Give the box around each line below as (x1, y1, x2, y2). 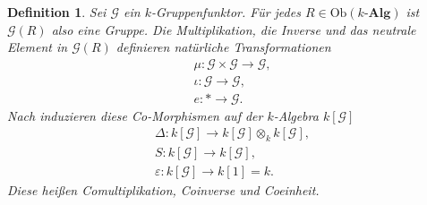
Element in (7, 38, 68, 56)
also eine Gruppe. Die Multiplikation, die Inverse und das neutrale (51, 20, 416, 38)
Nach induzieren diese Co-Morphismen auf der (7, 106, 263, 124)
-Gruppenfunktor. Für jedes (150, 3, 301, 21)
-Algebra (273, 106, 319, 124)
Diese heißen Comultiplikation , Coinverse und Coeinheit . (7, 181, 320, 200)
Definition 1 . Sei (7, 3, 107, 21)
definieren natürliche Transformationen (115, 38, 331, 56)
